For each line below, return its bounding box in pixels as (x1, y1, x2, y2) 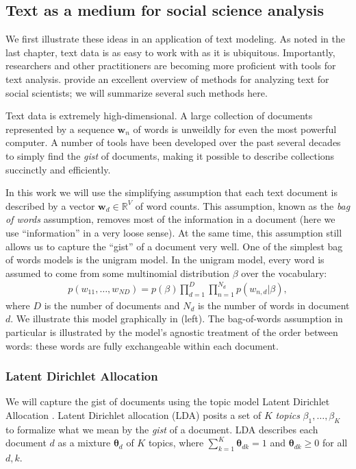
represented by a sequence (5, 121, 114, 136)
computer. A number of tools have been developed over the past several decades (5, 135, 341, 149)
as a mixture (58, 435, 111, 450)
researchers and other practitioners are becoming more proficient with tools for (5, 58, 336, 73)
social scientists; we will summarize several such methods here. (5, 85, 268, 99)
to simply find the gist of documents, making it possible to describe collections (5, 148, 335, 163)
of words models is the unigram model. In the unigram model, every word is (5, 252, 325, 267)
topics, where (148, 435, 204, 450)
